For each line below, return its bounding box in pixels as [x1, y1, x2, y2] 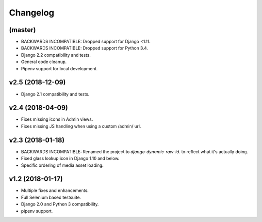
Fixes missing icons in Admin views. [21, 116, 93, 122]
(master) [9, 26, 36, 34]
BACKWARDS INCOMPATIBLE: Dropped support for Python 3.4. [21, 45, 148, 51]
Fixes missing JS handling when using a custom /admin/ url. [21, 123, 141, 129]
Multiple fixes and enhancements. [21, 188, 89, 193]
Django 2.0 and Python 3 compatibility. [21, 201, 99, 207]
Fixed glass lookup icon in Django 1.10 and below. [21, 156, 120, 161]
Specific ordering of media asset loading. [21, 162, 104, 168]
